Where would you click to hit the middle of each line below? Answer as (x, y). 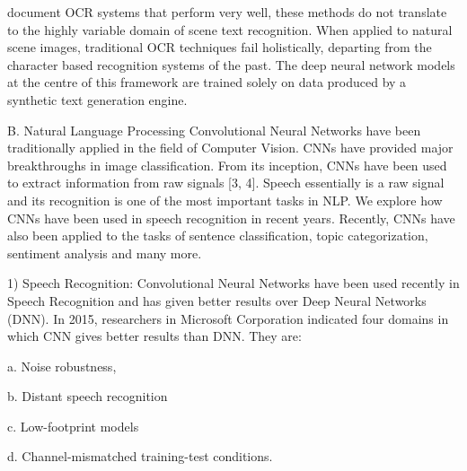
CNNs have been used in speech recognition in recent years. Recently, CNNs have (231, 218)
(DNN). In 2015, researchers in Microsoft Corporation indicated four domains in (228, 318)
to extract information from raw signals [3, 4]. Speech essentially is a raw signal (226, 183)
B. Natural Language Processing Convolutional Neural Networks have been (214, 130)
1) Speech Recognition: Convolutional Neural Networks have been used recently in (233, 283)
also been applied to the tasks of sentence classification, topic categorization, (218, 235)
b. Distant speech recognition (88, 396)
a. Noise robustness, (62, 366)
